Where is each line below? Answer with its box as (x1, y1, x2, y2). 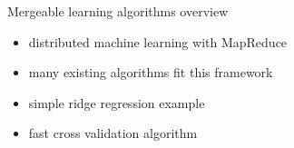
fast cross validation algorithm (28, 123, 198, 143)
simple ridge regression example (28, 93, 205, 112)
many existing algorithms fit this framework (28, 63, 273, 82)
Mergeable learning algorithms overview (7, 2, 229, 20)
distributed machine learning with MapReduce (28, 32, 288, 51)
